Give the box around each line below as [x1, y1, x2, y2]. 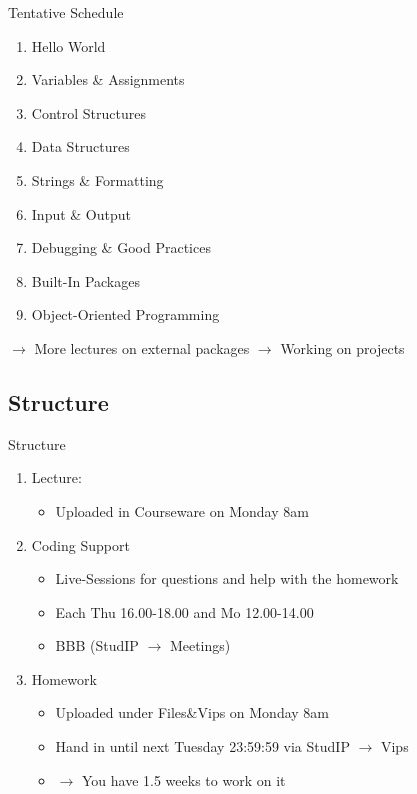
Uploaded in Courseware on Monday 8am [55, 500, 309, 521]
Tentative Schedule [8, 2, 124, 22]
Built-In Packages [31, 270, 140, 291]
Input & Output [31, 203, 132, 224]
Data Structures [31, 136, 130, 157]
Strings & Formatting [31, 169, 164, 190]
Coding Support [31, 534, 130, 555]
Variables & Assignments [31, 69, 185, 90]
